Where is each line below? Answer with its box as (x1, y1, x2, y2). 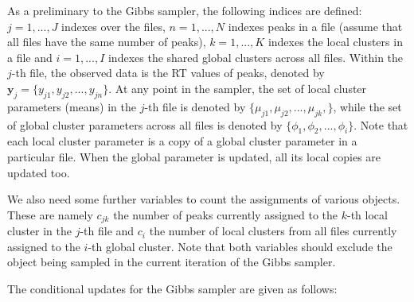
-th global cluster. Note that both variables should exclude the (88, 238, 393, 254)
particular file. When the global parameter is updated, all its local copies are (7, 148, 381, 165)
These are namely (7, 206, 93, 223)
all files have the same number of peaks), (7, 33, 206, 50)
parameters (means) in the (7, 98, 136, 114)
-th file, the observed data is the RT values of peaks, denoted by (11, 64, 325, 81)
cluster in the (7, 223, 72, 239)
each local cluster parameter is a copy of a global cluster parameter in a (7, 133, 357, 149)
